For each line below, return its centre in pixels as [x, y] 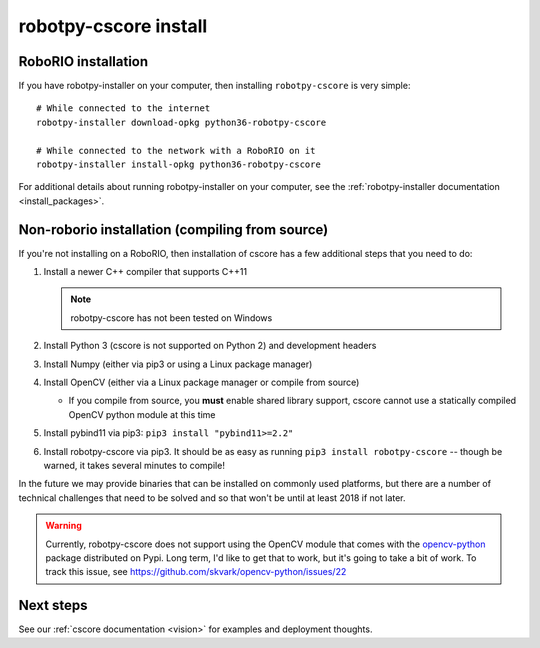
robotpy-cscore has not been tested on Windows [171, 317]
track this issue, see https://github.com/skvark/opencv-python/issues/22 [196, 572]
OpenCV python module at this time [142, 414]
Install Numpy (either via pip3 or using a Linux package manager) [178, 364]
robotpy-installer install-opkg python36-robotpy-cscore [179, 164]
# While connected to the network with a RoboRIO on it [176, 150]
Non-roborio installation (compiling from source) [173, 229]
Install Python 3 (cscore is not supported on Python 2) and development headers [210, 346]
